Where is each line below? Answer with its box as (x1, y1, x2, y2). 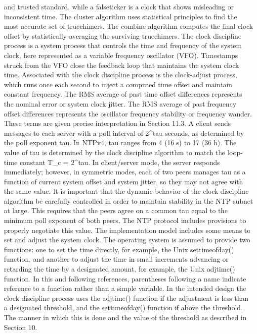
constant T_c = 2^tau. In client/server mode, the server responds (19, 157, 220, 167)
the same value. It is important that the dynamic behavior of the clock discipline (4, 186, 249, 196)
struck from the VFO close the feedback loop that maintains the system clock (4, 59, 239, 70)
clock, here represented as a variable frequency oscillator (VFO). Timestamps (4, 50, 238, 60)
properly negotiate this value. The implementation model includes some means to (4, 224, 251, 235)
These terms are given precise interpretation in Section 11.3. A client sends (4, 118, 231, 128)
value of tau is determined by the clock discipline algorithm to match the (4, 147, 225, 157)
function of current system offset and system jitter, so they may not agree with (4, 176, 243, 186)
